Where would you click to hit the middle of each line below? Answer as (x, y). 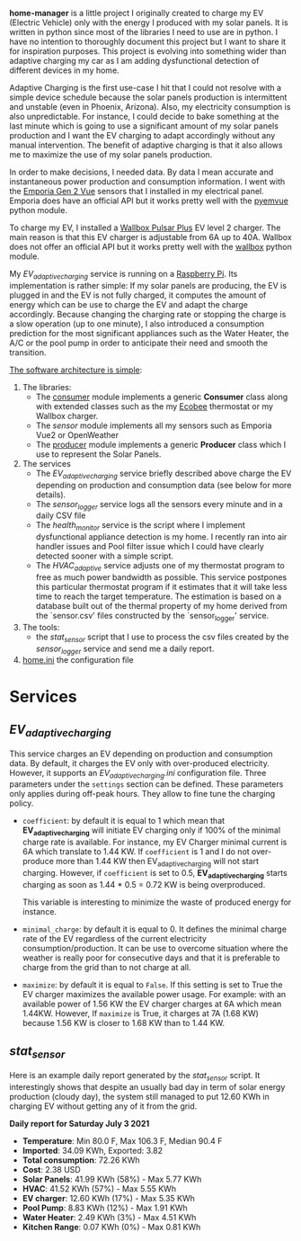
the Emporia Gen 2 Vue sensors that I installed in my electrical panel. (137, 191)
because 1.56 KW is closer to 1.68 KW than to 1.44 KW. (124, 1022)
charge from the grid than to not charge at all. (106, 967)
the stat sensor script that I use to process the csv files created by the (162, 638)
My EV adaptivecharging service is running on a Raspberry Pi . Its (124, 275)
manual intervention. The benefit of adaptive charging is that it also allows (146, 145)
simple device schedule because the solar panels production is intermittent (148, 97)
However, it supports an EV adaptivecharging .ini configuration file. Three (138, 774)
